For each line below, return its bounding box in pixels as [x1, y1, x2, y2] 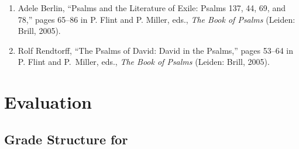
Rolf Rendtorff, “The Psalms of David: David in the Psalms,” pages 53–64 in [18, 44, 293, 56]
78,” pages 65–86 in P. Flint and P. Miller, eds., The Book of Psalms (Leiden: [18, 13, 295, 25]
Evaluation [4, 90, 92, 114]
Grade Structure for [4, 130, 128, 148]
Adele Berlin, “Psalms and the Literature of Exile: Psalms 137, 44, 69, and [18, 2, 286, 13]
